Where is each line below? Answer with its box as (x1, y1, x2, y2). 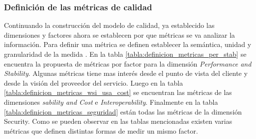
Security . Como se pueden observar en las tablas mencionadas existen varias (4, 116, 232, 126)
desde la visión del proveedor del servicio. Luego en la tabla (4, 77, 183, 88)
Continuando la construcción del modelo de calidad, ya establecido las (4, 20, 215, 30)
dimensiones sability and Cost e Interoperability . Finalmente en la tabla (4, 96, 218, 107)
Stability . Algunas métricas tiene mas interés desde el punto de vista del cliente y (4, 68, 248, 78)
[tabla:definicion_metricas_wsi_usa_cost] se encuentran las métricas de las (4, 87, 232, 97)
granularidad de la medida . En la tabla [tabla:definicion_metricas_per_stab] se (4, 49, 247, 59)
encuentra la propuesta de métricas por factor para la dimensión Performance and (4, 58, 252, 69)
